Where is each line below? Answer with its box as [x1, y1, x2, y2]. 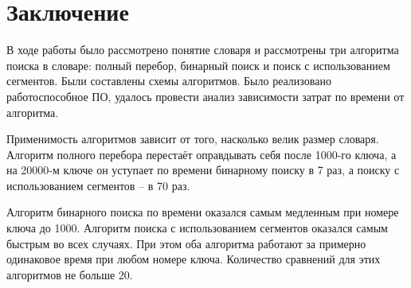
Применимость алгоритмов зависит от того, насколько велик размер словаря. [6, 130, 379, 147]
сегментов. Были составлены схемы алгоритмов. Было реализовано [6, 72, 331, 89]
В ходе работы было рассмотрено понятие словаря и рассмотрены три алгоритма [6, 41, 399, 58]
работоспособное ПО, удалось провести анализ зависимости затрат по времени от [6, 88, 405, 104]
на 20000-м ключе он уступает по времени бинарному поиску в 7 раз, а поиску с [6, 162, 400, 178]
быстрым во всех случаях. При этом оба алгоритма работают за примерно [6, 235, 366, 251]
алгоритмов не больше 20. [6, 266, 133, 282]
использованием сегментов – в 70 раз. [6, 177, 190, 193]
